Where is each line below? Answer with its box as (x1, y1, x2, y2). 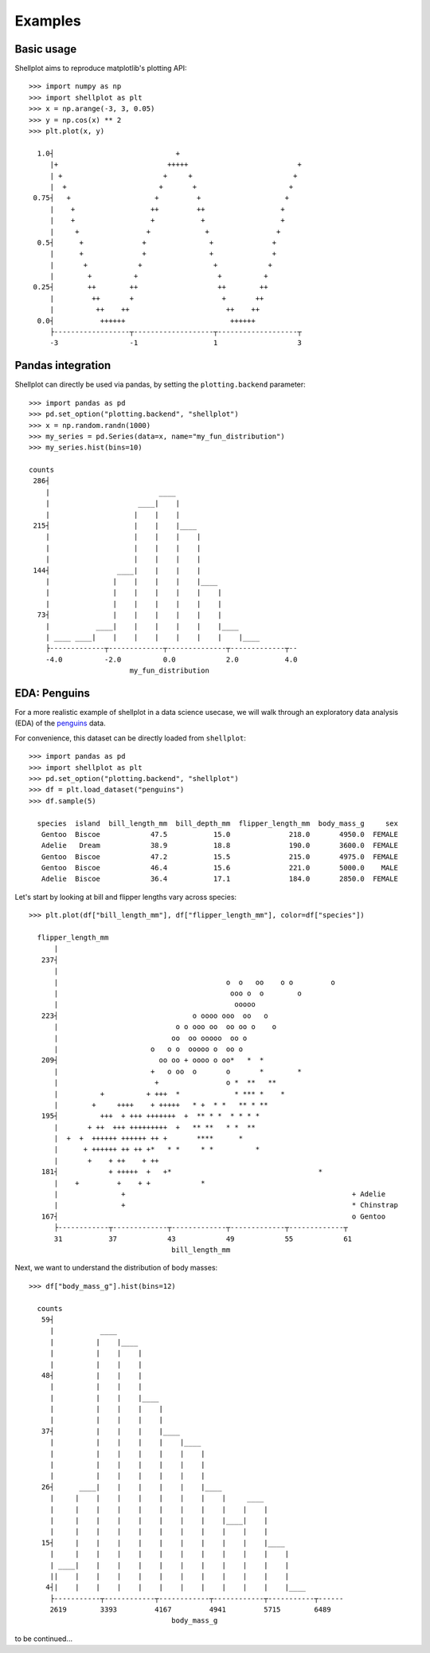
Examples (14, 12, 81, 29)
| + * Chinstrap (53, 1200, 398, 1210)
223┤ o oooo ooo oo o (41, 1011, 268, 1020)
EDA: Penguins (14, 686, 91, 700)
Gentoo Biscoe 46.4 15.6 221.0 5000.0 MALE (41, 863, 398, 873)
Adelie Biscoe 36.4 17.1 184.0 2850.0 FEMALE (41, 874, 398, 884)
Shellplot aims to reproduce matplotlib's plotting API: (14, 64, 187, 73)
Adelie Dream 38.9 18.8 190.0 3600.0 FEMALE (41, 841, 398, 850)
